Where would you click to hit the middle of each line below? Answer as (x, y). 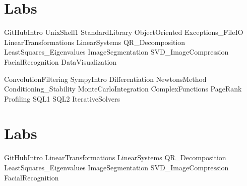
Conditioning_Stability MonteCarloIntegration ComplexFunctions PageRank (123, 89)
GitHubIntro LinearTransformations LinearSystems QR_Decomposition (115, 157)
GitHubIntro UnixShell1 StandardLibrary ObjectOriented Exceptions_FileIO (124, 32)
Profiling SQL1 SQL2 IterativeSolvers (62, 98)
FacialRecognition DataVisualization (60, 61)
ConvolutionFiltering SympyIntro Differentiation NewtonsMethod (105, 79)
